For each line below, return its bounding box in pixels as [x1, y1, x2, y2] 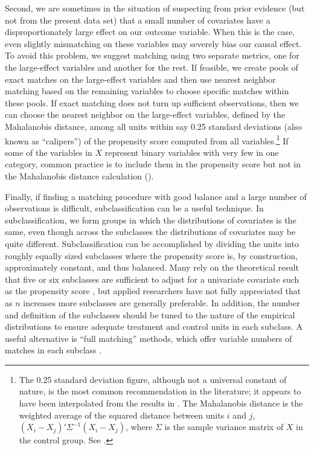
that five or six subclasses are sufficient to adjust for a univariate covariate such [5, 272, 300, 285]
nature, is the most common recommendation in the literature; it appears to [19, 385, 301, 397]
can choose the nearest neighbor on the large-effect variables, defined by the [5, 108, 285, 121]
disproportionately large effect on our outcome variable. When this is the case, [5, 25, 295, 38]
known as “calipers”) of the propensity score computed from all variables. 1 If [5, 132, 289, 147]
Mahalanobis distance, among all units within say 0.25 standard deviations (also [5, 120, 302, 132]
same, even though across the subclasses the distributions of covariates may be [5, 225, 296, 238]
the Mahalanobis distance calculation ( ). [5, 169, 154, 182]
